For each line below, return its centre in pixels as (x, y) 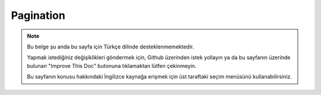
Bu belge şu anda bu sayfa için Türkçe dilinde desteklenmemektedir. (111, 47)
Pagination (38, 15)
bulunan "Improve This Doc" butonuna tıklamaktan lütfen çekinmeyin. (112, 65)
